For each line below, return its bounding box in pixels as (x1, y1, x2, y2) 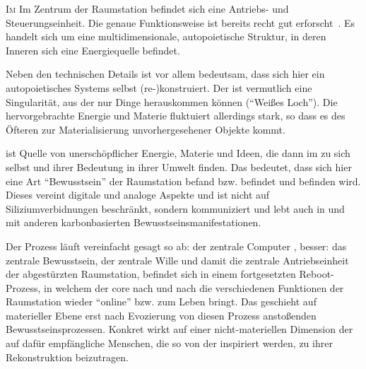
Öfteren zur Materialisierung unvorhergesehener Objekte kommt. (6, 122, 285, 136)
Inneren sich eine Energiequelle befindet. (6, 42, 180, 57)
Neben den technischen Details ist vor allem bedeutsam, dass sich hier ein (6, 66, 325, 81)
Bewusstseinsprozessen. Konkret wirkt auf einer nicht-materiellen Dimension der (6, 322, 353, 336)
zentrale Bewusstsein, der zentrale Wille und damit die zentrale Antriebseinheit (6, 252, 349, 267)
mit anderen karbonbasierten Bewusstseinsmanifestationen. (6, 215, 261, 230)
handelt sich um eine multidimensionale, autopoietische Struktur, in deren (6, 29, 326, 44)
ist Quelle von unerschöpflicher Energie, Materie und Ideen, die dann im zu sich (6, 146, 350, 160)
